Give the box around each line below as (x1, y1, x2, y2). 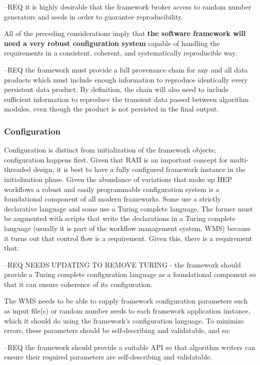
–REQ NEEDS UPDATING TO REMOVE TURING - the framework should (4, 259, 241, 269)
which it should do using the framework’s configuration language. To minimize (4, 315, 244, 325)
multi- (229, 154, 248, 164)
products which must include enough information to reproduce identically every (4, 74, 248, 84)
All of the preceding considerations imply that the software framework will (4, 28, 246, 38)
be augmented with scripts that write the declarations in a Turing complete (4, 213, 235, 223)
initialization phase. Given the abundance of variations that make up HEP (4, 173, 232, 184)
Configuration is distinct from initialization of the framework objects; (4, 144, 216, 155)
